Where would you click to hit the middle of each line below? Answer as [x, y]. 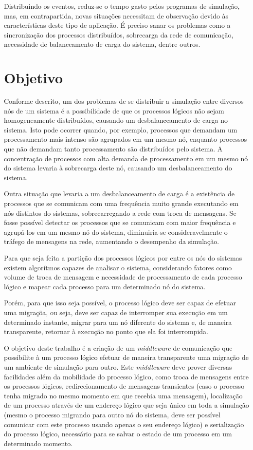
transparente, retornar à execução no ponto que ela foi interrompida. [106, 331]
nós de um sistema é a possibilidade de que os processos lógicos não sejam [114, 110]
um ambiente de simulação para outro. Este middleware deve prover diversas [118, 366]
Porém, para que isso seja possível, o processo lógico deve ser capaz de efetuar [120, 303]
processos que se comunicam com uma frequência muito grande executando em [121, 203]
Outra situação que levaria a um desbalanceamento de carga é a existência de [119, 194]
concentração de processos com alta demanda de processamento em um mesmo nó [126, 158]
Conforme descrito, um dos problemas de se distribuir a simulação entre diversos [124, 101]
